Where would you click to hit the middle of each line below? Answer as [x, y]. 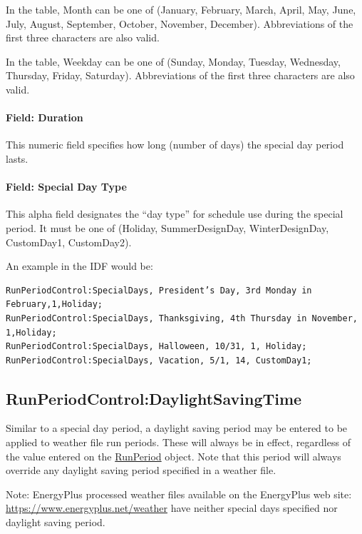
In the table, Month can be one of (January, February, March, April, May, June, [181, 9]
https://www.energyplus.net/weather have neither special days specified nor [172, 508]
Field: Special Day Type [66, 187]
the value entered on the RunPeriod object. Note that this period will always [174, 456]
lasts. [17, 158]
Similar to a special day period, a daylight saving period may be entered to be [177, 428]
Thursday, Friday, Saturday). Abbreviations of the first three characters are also [180, 75]
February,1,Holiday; [55, 304]
